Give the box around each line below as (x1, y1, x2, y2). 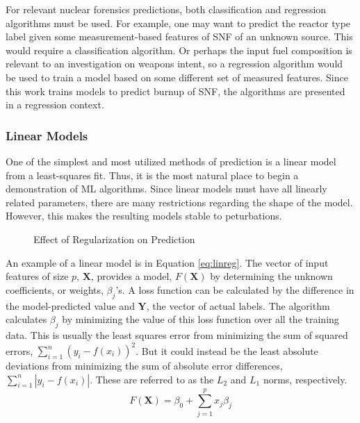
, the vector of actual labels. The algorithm (146, 298, 330, 313)
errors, (6, 343, 33, 357)
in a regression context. (6, 97, 104, 112)
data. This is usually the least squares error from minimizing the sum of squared (6, 327, 348, 342)
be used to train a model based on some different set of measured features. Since (6, 69, 348, 84)
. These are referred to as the (90, 372, 214, 386)
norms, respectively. (263, 372, 347, 386)
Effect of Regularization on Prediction (33, 231, 195, 246)
